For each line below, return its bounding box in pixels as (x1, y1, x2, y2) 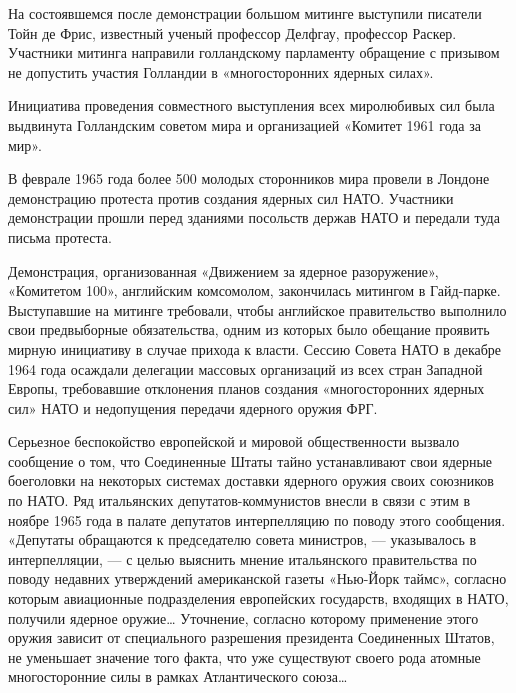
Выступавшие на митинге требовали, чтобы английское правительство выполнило (8, 299, 507, 320)
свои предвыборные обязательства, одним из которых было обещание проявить (8, 319, 490, 340)
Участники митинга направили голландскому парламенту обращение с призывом (8, 42, 500, 63)
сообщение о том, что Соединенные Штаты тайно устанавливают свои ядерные (8, 450, 493, 471)
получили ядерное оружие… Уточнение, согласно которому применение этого (8, 607, 479, 628)
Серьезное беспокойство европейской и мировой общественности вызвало (8, 431, 460, 452)
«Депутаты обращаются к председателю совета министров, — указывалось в (8, 529, 477, 550)
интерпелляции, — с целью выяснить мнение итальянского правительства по (8, 548, 477, 569)
